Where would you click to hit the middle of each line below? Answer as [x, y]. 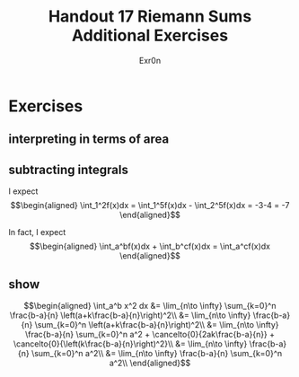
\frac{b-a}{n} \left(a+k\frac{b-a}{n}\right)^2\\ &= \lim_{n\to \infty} [130, 315]
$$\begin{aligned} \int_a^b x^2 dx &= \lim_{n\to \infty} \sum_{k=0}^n [150, 305]
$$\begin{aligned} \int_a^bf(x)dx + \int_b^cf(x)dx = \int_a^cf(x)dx [150, 246]
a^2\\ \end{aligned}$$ [150, 363]
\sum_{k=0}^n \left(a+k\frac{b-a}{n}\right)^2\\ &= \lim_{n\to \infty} [157, 324]
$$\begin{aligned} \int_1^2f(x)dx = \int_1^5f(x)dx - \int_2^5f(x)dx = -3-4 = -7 [150, 206]
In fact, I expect [37, 232]
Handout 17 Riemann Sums [150, 17]
